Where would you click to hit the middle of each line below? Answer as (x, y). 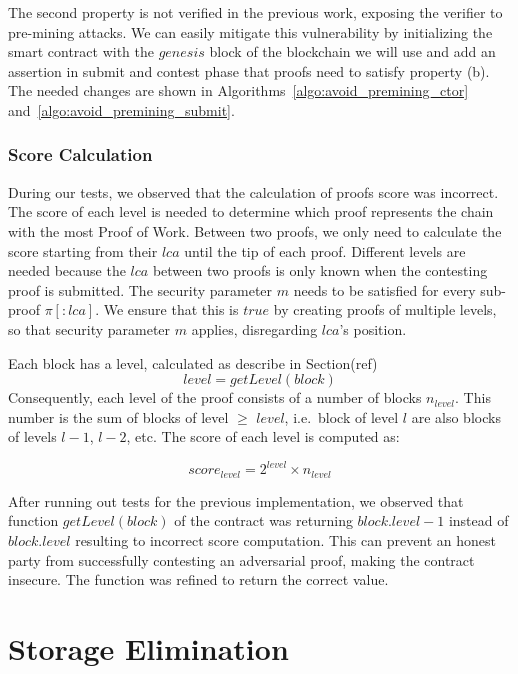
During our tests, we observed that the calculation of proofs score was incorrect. (253, 191)
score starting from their (83, 250)
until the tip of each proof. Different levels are (325, 250)
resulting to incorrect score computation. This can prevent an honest (286, 540)
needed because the (67, 270)
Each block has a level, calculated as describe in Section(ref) (193, 362)
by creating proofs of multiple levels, (385, 309)
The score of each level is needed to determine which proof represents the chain (251, 211)
